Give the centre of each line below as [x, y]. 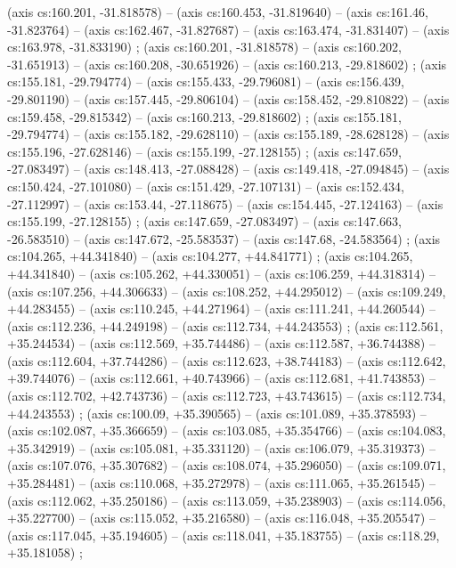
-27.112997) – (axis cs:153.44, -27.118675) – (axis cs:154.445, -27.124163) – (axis [225, 203]
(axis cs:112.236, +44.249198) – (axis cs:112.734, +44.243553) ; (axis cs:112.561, [225, 325]
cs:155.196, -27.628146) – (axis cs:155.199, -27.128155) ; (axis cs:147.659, [204, 151]
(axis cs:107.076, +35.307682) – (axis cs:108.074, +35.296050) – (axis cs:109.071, [227, 465]
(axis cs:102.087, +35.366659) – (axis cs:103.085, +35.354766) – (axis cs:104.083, [227, 430]
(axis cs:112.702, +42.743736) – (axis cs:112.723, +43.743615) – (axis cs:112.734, [227, 396]
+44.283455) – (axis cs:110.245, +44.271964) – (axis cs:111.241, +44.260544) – [221, 308]
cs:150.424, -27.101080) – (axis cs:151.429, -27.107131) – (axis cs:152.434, [206, 186]
